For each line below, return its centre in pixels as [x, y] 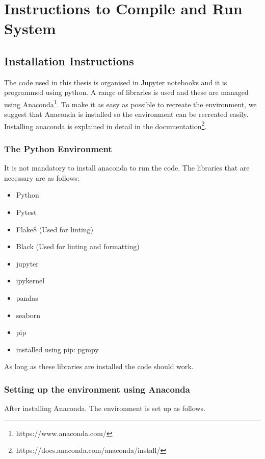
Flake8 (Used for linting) [55, 229]
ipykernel [30, 281]
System [30, 28]
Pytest [26, 212]
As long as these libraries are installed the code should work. [99, 366]
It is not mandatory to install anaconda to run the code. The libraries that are [127, 168]
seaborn [28, 315]
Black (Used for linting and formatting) [78, 246]
